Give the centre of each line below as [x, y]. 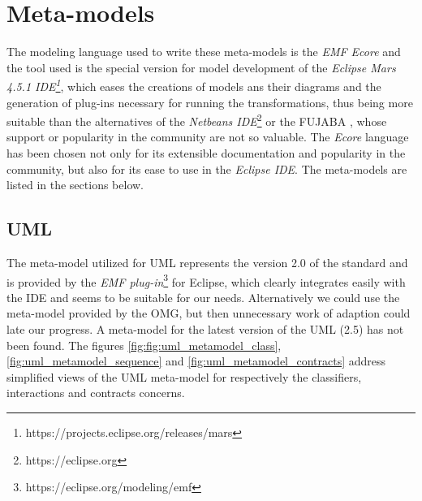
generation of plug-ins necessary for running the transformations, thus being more [210, 102]
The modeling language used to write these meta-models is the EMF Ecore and [204, 52]
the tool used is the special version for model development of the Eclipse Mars [201, 67]
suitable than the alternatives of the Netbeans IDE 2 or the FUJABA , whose [197, 120]
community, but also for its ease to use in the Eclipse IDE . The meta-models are [207, 168]
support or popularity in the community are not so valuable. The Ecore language [208, 137]
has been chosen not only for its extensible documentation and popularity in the [206, 153]
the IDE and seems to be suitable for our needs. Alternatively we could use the [203, 297]
